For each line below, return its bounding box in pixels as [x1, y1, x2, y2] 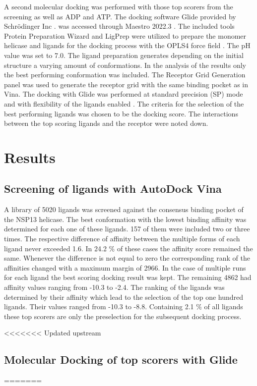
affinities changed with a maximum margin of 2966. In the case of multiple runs [4, 262, 246, 273]
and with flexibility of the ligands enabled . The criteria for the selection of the [4, 98, 244, 109]
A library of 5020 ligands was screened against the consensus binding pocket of [4, 204, 244, 215]
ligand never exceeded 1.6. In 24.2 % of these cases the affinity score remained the [4, 243, 253, 253]
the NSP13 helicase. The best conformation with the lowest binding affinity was [4, 214, 247, 224]
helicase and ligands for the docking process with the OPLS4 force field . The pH [4, 40, 251, 51]
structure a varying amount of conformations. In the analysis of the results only [4, 59, 246, 70]
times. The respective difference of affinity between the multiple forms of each [4, 233, 240, 244]
